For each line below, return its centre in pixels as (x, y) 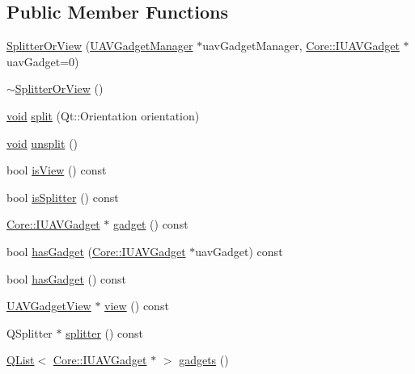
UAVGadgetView (49, 306)
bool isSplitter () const (63, 197)
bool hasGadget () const (67, 278)
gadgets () (204, 360)
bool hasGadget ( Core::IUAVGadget (96, 251)
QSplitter (30, 332)
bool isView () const (57, 170)
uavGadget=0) (43, 61)
